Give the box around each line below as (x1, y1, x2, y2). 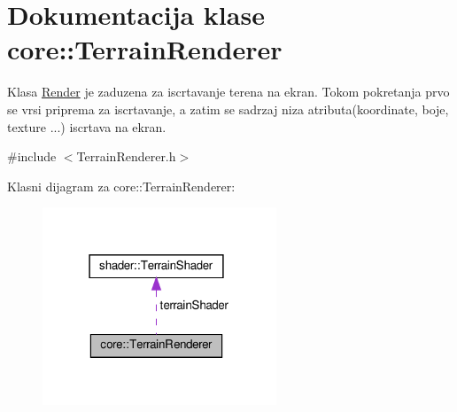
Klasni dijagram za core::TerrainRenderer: (7, 176, 236, 195)
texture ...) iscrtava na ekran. (7, 117, 167, 136)
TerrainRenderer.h (76, 147, 176, 166)
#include (7, 147, 57, 166)
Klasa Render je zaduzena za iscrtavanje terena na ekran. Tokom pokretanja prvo (7, 82, 450, 101)
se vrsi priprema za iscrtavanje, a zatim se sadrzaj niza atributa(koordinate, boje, (7, 99, 449, 118)
